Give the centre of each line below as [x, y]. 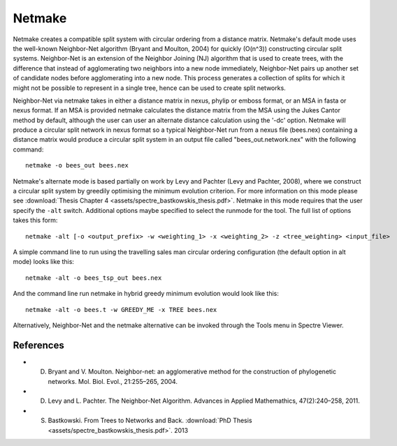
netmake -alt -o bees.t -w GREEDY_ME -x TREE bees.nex [121, 310]
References [38, 345]
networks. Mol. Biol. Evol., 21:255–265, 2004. [113, 381]
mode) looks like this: [44, 262]
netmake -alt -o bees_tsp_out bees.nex [94, 278]
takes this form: [35, 221]
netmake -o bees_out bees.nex [77, 165]
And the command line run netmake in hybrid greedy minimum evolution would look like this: [146, 294]
